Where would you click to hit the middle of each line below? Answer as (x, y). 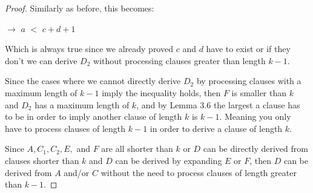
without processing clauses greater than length (180, 60)
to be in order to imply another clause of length (94, 116)
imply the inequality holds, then (161, 92)
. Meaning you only (255, 116)
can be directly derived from (255, 149)
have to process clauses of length (65, 128)
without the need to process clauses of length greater (199, 172)
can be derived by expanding (169, 160)
